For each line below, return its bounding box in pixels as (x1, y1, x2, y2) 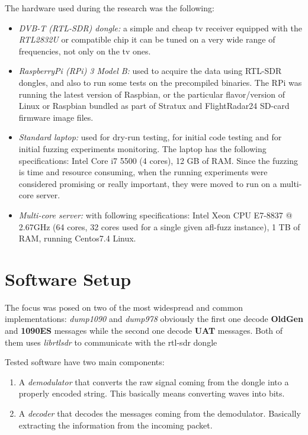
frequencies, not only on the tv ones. (18, 44, 151, 57)
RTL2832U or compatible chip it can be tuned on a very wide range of (18, 33, 275, 46)
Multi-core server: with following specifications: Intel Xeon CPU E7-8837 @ (18, 208, 293, 221)
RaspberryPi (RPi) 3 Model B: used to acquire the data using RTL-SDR (18, 65, 282, 77)
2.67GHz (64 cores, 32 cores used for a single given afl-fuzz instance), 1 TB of (18, 220, 300, 233)
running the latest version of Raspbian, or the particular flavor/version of (18, 88, 285, 100)
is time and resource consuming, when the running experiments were (18, 166, 268, 178)
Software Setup (5, 266, 131, 291)
